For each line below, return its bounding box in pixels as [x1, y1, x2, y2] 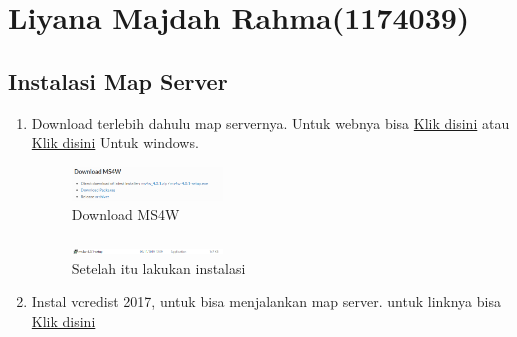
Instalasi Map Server [8, 65, 228, 96]
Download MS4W [71, 204, 180, 225]
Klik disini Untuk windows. [31, 132, 199, 153]
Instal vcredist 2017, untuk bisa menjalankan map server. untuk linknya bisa [31, 291, 501, 312]
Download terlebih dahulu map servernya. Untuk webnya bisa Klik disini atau [31, 112, 510, 133]
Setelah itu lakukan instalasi [71, 257, 246, 278]
